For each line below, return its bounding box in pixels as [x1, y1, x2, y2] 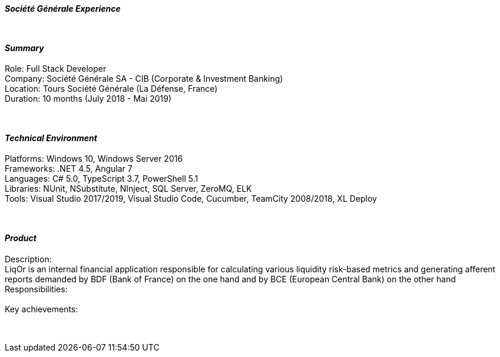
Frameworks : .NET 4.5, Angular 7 [5, 164, 133, 174]
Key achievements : [5, 303, 78, 314]
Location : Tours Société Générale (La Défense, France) [5, 84, 218, 94]
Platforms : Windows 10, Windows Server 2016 [5, 154, 183, 164]
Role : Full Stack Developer [5, 64, 107, 74]
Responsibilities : [5, 283, 68, 294]
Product [5, 233, 37, 243]
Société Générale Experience [5, 4, 121, 14]
